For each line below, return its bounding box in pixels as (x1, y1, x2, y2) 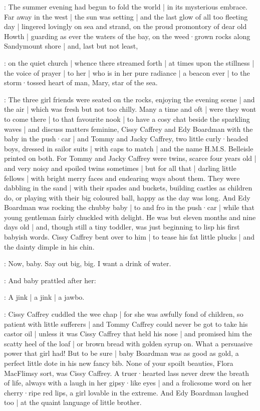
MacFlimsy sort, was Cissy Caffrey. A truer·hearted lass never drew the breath (4, 367, 249, 378)
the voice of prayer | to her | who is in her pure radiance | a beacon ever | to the (4, 67, 250, 78)
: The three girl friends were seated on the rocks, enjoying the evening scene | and (4, 94, 255, 104)
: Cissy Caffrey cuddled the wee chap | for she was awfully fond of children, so (4, 309, 243, 319)
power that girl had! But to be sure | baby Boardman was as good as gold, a (4, 348, 239, 358)
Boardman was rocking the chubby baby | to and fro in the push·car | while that (4, 202, 254, 213)
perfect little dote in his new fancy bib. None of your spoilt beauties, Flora (4, 358, 233, 368)
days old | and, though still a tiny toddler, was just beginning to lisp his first (4, 222, 240, 232)
